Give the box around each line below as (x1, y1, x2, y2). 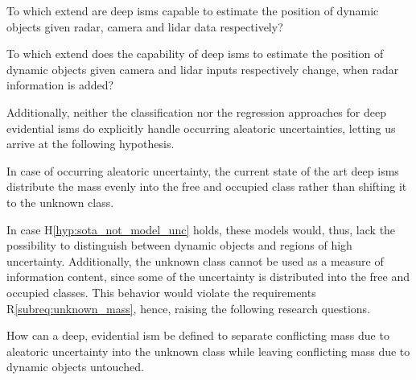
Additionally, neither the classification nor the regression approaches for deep (6, 103, 386, 120)
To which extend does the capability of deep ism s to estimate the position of (6, 45, 384, 62)
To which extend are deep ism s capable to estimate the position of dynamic (6, 2, 379, 19)
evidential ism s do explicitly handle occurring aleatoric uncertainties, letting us (6, 119, 396, 136)
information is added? (6, 76, 114, 93)
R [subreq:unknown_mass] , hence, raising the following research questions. (6, 299, 371, 316)
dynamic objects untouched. (6, 358, 144, 375)
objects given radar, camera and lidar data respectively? (6, 18, 283, 35)
